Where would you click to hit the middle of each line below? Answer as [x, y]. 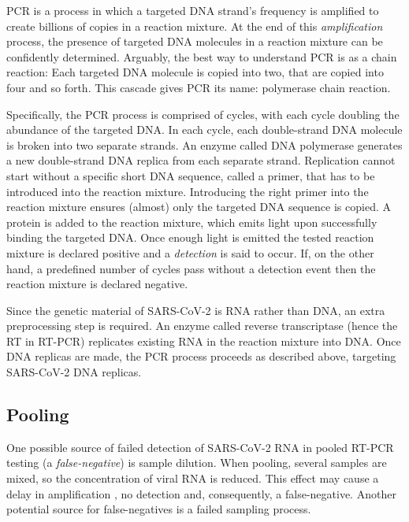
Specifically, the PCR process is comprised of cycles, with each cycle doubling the [203, 114]
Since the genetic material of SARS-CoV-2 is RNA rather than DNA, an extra [196, 310]
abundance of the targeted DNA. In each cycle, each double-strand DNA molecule [204, 130]
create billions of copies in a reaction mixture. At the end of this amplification [195, 26]
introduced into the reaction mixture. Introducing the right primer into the [188, 191]
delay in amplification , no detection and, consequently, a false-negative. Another [201, 493]
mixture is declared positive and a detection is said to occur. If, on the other [190, 252]
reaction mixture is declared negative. [97, 284]
